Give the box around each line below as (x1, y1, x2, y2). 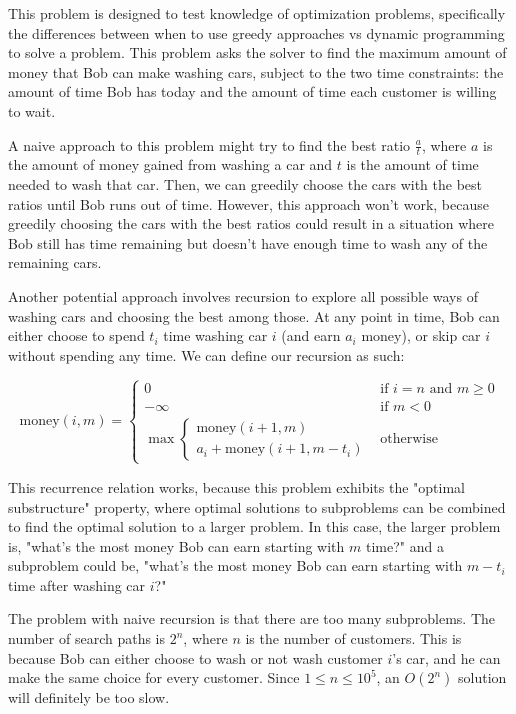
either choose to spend (8, 325, 145, 346)
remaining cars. (8, 252, 102, 273)
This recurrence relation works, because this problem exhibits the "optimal (8, 476, 465, 497)
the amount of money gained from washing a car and (8, 154, 333, 175)
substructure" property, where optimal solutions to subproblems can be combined (8, 496, 506, 517)
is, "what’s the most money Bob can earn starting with (8, 535, 345, 556)
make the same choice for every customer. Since (8, 667, 300, 688)
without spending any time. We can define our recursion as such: (8, 344, 405, 365)
